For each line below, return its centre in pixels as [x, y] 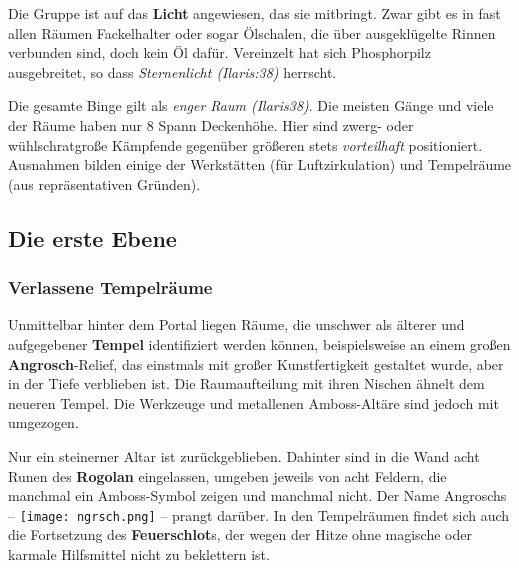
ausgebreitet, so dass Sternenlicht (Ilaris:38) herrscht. [172, 71]
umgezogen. [43, 422]
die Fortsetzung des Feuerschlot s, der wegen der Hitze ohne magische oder [240, 534]
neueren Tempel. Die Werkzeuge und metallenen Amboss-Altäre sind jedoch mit [253, 402]
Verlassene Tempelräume [110, 287]
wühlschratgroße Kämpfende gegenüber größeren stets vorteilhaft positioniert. [245, 144]
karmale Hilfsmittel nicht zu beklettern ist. [139, 553]
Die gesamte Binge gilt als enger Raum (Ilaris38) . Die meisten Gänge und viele [251, 105]
